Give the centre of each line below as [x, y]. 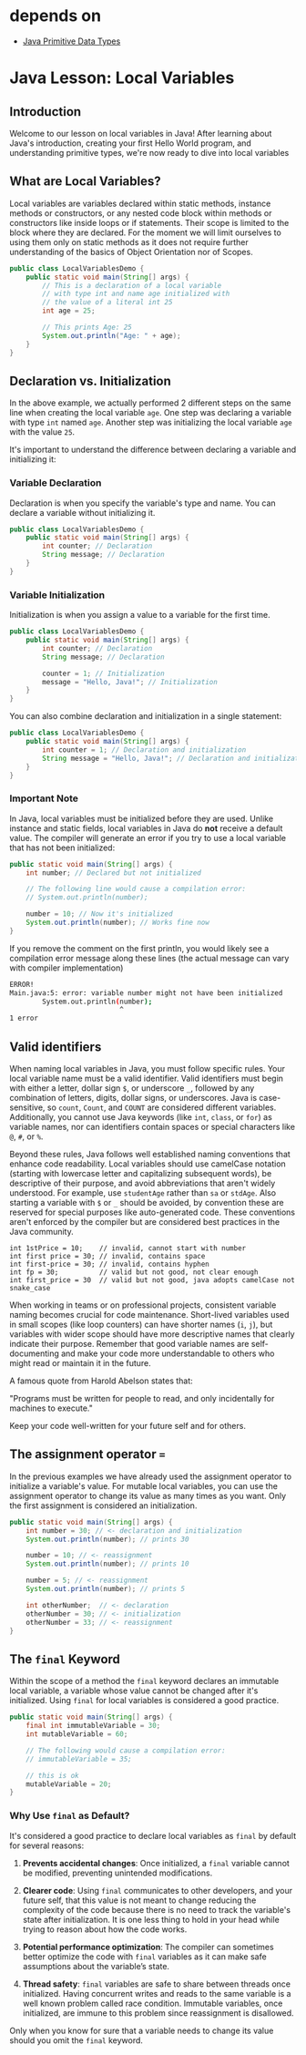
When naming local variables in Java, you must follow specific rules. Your [147, 1069]
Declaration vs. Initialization [90, 380]
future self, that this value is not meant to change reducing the [139, 1900]
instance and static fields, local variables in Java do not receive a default [146, 828]
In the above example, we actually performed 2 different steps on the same [150, 403]
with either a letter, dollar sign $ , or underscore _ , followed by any [132, 1088]
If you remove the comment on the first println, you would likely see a [139, 948]
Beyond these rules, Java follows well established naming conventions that [150, 1155]
